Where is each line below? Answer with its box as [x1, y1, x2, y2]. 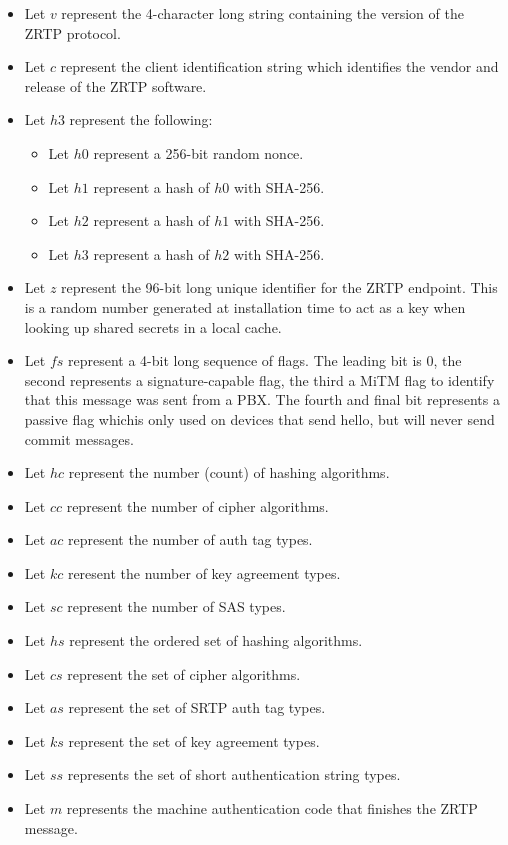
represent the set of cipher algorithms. [67, 663, 301, 684]
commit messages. [24, 428, 134, 449]
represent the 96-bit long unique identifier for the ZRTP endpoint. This [61, 277, 498, 298]
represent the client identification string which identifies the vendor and [60, 56, 499, 77]
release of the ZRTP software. [24, 75, 207, 96]
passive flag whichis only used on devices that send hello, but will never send [24, 408, 495, 429]
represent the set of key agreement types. [68, 730, 320, 751]
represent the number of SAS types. [67, 596, 286, 617]
